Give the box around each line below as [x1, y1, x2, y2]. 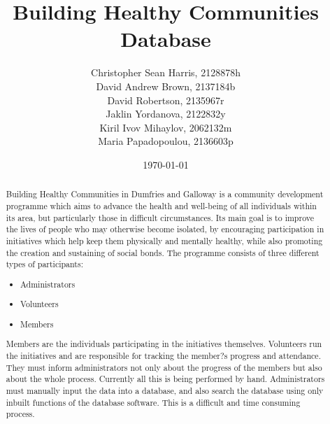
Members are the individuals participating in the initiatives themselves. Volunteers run [6, 338, 322, 350]
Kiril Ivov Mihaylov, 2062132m [99, 120, 232, 134]
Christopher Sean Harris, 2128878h [91, 65, 241, 80]
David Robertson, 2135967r [107, 92, 224, 107]
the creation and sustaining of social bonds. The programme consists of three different [6, 246, 320, 258]
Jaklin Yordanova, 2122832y [106, 106, 226, 121]
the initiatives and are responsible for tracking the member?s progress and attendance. [6, 350, 321, 362]
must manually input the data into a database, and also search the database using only [6, 385, 324, 397]
